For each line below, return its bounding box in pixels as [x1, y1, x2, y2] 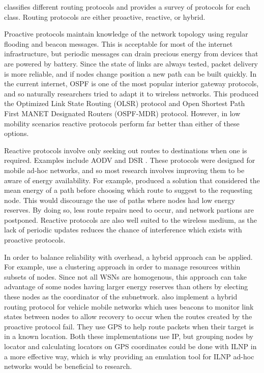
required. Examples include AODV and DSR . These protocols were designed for [4, 155, 255, 165]
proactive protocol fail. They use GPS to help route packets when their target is [4, 321, 254, 331]
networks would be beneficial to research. [4, 361, 132, 371]
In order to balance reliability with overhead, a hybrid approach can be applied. [4, 251, 253, 262]
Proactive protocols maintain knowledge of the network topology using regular [4, 28, 248, 39]
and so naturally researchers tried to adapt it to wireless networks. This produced [4, 88, 259, 98]
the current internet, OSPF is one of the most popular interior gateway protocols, [4, 78, 259, 89]
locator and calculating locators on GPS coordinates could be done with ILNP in [4, 341, 257, 351]
